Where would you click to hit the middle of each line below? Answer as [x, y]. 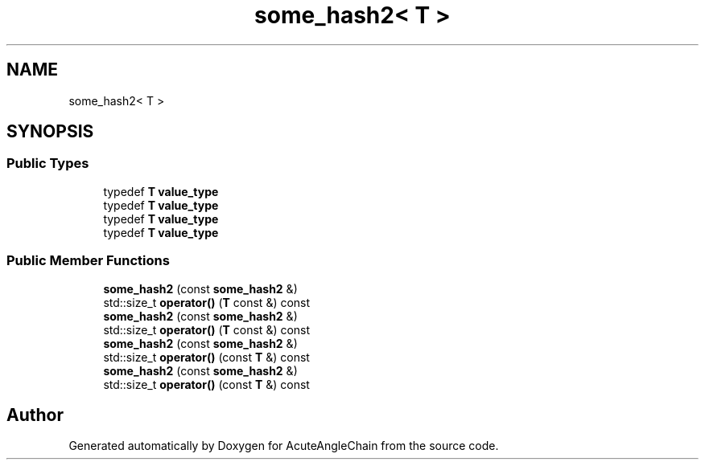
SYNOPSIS [50, 132]
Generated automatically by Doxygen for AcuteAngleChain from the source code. [284, 446]
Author [35, 415]
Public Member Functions [88, 261]
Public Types [48, 164]
